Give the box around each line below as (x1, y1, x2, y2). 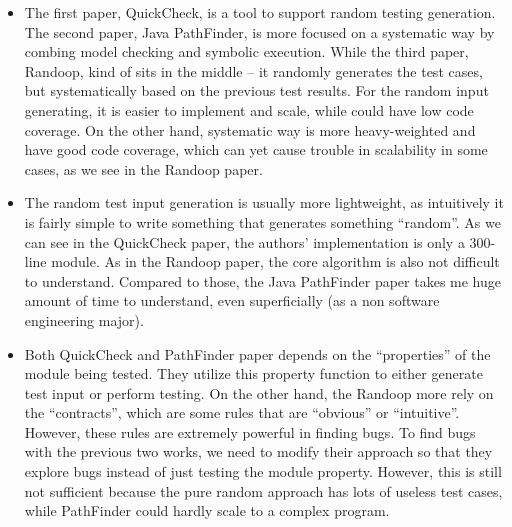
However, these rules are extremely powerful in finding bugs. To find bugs (24, 421, 476, 442)
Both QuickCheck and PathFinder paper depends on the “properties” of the (24, 343, 491, 364)
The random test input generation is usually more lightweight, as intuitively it (24, 192, 504, 213)
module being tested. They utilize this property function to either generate (24, 363, 483, 384)
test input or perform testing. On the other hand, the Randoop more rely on (24, 382, 494, 403)
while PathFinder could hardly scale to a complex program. (24, 500, 390, 521)
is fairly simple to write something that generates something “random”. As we (24, 211, 501, 232)
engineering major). (24, 309, 144, 330)
